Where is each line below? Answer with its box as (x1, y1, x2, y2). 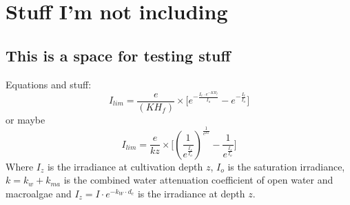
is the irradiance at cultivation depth (47, 159, 203, 173)
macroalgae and (6, 186, 72, 200)
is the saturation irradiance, (227, 159, 345, 173)
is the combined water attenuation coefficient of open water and (63, 173, 333, 187)
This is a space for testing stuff (6, 44, 231, 66)
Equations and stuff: (6, 77, 92, 91)
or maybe (6, 112, 45, 126)
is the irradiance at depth (137, 186, 245, 200)
